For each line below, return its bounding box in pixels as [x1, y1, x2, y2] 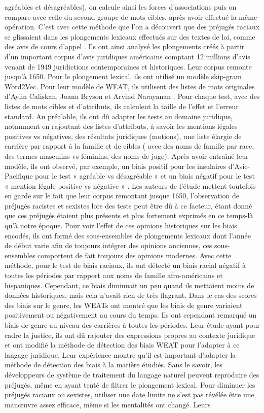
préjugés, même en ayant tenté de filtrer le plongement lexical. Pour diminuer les [5, 379, 255, 390]
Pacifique [5, 170, 33, 181]
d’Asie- [228, 160, 250, 171]
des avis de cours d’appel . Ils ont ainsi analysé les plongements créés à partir [5, 41, 245, 52]
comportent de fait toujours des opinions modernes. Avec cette [37, 250, 232, 260]
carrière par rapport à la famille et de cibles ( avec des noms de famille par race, [5, 141, 254, 151]
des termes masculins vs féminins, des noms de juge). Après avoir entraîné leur [5, 150, 249, 161]
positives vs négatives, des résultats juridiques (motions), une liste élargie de [5, 130, 242, 141]
